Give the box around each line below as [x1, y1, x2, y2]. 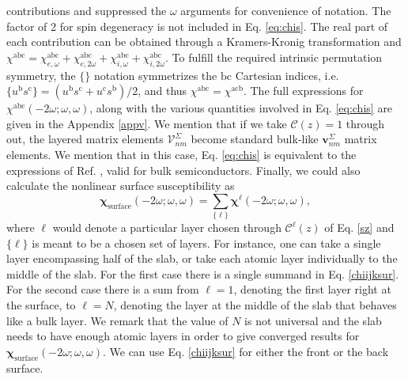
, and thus [138, 82, 187, 99]
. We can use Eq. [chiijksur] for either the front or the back [102, 343, 389, 359]
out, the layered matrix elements [6, 131, 164, 147]
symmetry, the [6, 66, 76, 83]
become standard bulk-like [191, 131, 319, 147]
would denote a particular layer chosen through [52, 219, 281, 236]
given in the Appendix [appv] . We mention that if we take [6, 115, 287, 131]
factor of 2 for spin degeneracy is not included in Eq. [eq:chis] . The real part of [6, 17, 388, 34]
